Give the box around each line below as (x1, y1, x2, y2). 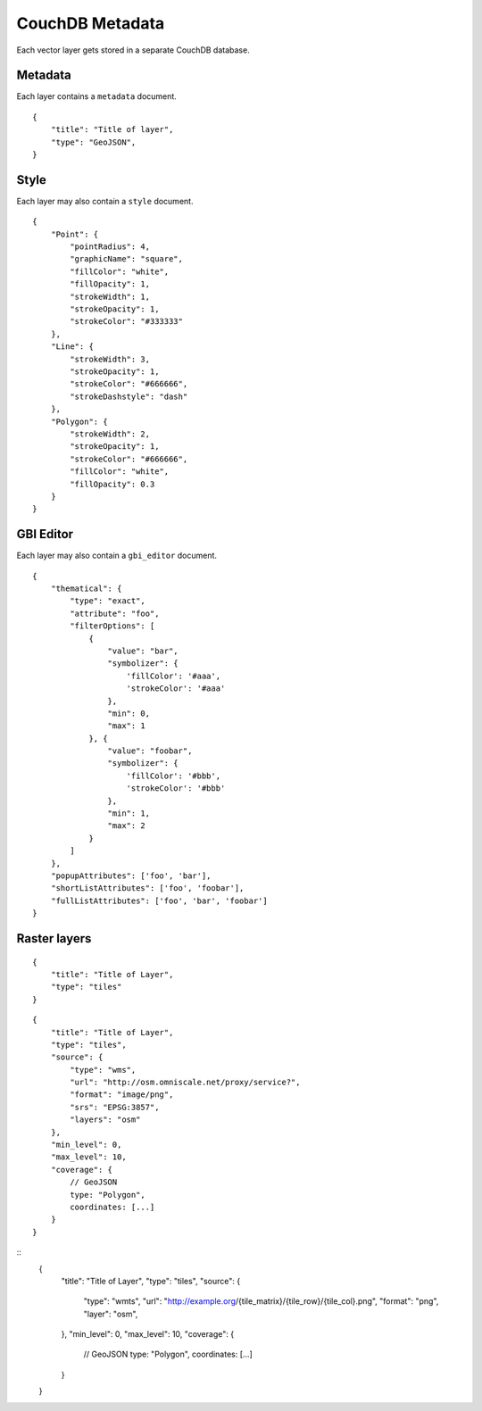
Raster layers (16, 931, 92, 946)
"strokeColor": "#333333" (70, 317, 183, 327)
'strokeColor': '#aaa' (126, 684, 226, 693)
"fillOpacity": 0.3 (70, 478, 155, 489)
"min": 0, (107, 708, 151, 718)
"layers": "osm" (70, 1115, 141, 1125)
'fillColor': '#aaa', (126, 670, 221, 681)
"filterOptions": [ (70, 621, 155, 631)
